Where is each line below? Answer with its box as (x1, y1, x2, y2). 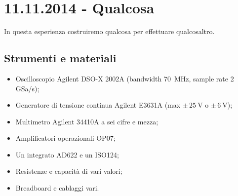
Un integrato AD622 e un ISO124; (15, 149, 119, 159)
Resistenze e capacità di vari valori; (15, 166, 122, 176)
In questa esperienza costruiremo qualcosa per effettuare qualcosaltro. (4, 26, 215, 37)
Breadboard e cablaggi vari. (15, 183, 99, 193)
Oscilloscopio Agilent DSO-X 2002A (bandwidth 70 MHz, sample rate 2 (15, 73, 234, 83)
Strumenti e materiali (4, 50, 117, 66)
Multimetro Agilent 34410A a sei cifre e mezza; (15, 116, 159, 126)
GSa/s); (15, 83, 40, 93)
